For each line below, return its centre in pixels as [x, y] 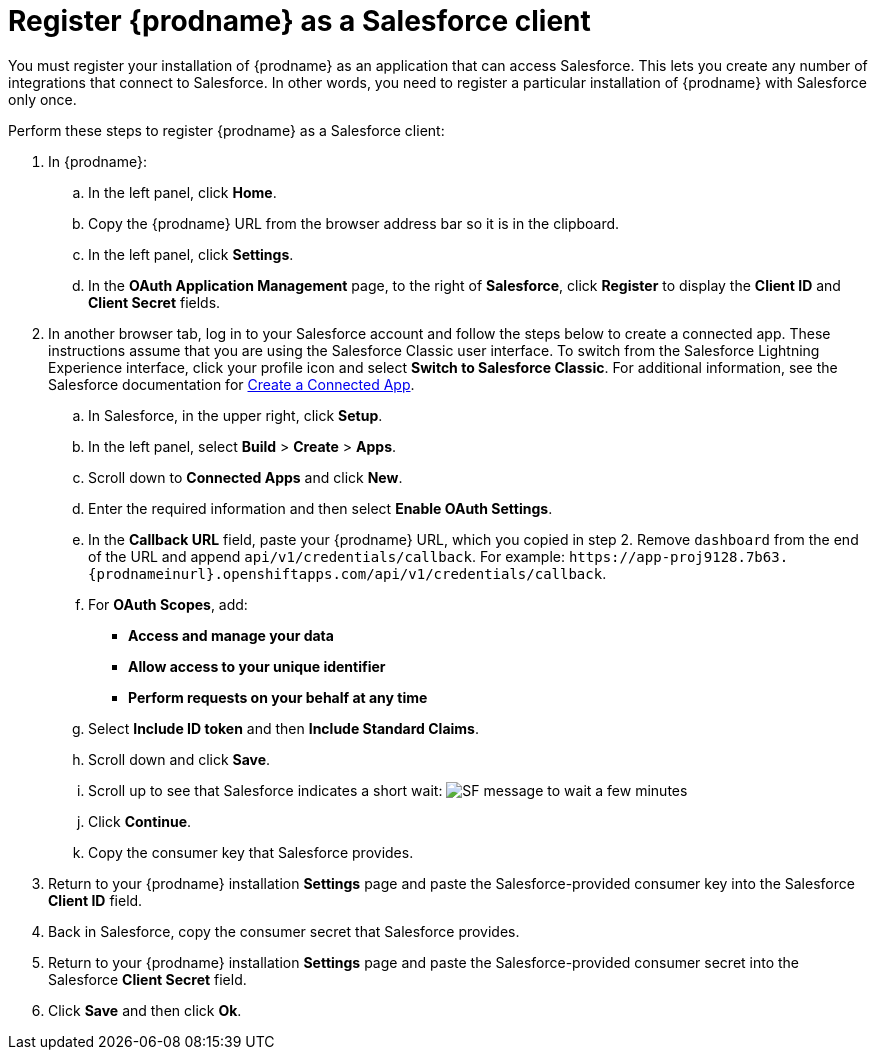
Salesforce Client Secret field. [147, 979]
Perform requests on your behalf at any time [278, 697]
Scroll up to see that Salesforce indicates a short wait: [265, 790]
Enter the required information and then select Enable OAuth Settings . [320, 508]
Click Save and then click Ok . [145, 1010]
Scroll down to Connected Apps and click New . [245, 477]
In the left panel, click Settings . [191, 254]
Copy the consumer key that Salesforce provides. [251, 852]
